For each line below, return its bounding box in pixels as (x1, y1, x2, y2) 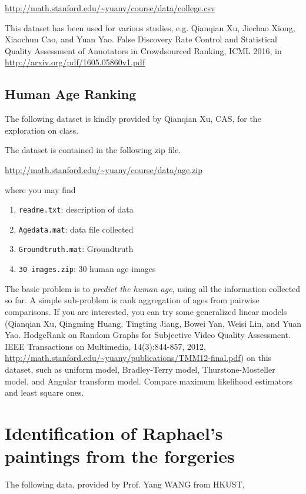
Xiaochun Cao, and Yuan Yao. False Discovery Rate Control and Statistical (5, 33, 277, 45)
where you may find (5, 183, 76, 195)
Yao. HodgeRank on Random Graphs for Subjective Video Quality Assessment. (5, 329, 291, 341)
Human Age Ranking (5, 85, 137, 103)
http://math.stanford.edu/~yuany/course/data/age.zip (5, 163, 202, 175)
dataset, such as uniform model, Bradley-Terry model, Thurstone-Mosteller (5, 363, 275, 375)
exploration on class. (5, 124, 79, 136)
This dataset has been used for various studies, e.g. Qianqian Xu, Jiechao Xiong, (5, 21, 295, 34)
